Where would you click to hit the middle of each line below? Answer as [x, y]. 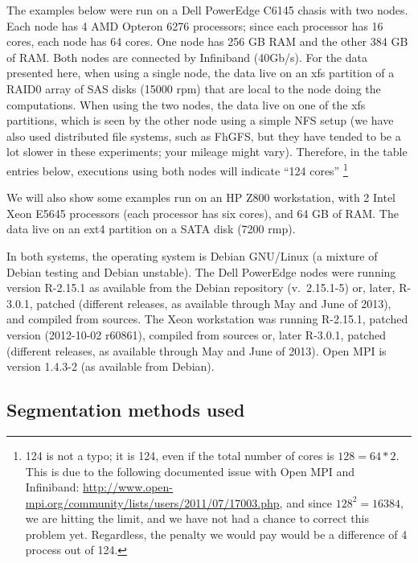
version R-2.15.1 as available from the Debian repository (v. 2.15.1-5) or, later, [201, 288]
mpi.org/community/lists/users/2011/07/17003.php [152, 502]
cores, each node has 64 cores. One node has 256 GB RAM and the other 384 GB [207, 41]
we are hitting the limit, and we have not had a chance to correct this [197, 518]
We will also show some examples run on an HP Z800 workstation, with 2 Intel [201, 197]
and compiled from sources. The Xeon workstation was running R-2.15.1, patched [207, 319]
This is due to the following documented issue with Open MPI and [190, 471]
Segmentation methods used [126, 410]
